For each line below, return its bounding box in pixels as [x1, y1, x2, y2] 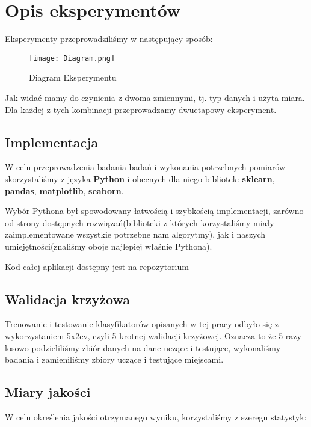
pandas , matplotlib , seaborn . [5, 184, 124, 197]
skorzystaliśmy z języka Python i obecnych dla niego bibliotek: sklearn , [5, 172, 275, 185]
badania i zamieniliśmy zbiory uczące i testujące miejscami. [5, 353, 224, 366]
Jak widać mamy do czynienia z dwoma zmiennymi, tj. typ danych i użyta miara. [5, 91, 305, 103]
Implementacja [5, 132, 99, 151]
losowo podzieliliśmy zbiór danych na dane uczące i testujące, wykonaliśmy [5, 341, 281, 354]
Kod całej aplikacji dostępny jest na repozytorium [5, 260, 189, 272]
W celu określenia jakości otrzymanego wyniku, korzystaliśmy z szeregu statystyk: [5, 410, 307, 423]
